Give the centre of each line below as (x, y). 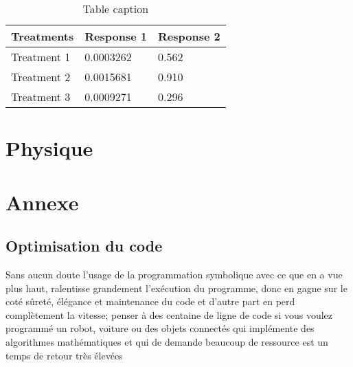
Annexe (42, 202)
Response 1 (116, 36)
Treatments (43, 36)
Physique (49, 148)
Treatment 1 (41, 57)
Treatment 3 (41, 97)
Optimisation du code (84, 246)
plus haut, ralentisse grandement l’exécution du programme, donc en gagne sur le (176, 288)
